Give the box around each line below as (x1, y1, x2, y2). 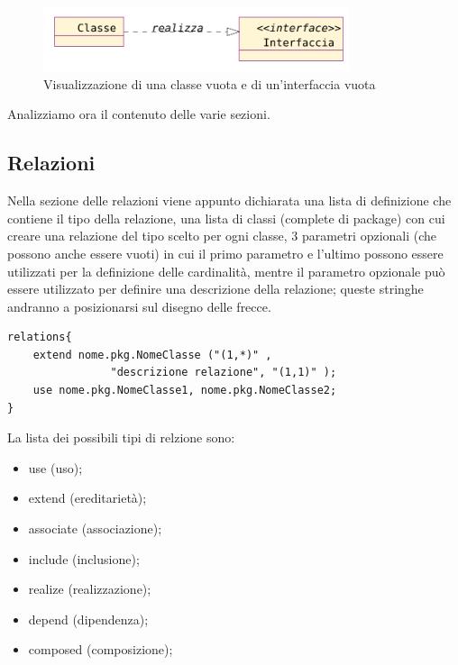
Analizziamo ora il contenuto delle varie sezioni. (7, 105, 270, 123)
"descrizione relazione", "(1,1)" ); (110, 366, 337, 379)
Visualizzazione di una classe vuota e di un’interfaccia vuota (43, 74, 376, 93)
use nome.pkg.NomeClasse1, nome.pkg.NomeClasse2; (32, 384, 337, 397)
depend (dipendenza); (28, 609, 149, 628)
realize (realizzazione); (28, 579, 151, 598)
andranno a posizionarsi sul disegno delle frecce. (7, 296, 271, 315)
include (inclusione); (28, 549, 140, 568)
